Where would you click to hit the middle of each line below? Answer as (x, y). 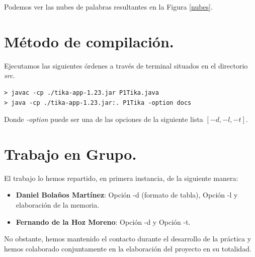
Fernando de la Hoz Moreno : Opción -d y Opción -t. (103, 221)
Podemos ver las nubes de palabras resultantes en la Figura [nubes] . (108, 7)
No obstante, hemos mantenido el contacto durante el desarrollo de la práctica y (128, 239)
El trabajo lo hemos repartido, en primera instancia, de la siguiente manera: (121, 178)
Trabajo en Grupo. (70, 153)
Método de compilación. (89, 41)
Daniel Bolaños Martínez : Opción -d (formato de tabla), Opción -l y (127, 195)
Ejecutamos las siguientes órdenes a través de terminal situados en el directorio (126, 65)
